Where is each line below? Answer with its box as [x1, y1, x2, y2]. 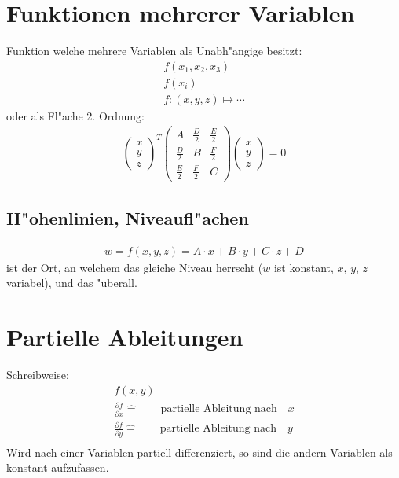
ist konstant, [273, 259, 334, 275]
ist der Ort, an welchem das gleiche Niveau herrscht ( [6, 259, 263, 275]
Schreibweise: [6, 366, 69, 383]
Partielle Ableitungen [6, 321, 243, 353]
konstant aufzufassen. [6, 459, 109, 476]
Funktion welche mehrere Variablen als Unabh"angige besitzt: [6, 42, 302, 59]
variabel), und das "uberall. [6, 274, 137, 291]
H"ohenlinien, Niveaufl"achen [6, 206, 249, 230]
